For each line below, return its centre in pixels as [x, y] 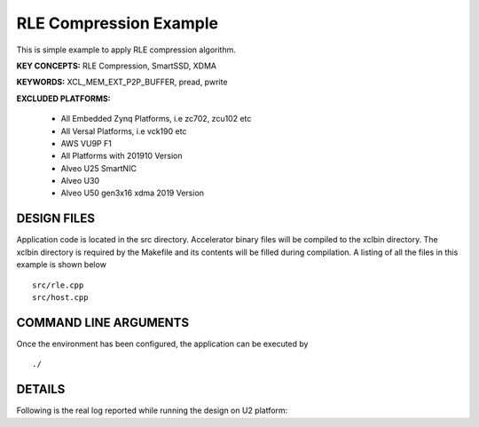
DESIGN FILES [55, 219]
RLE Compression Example [118, 23]
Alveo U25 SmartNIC [99, 168]
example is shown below [61, 265]
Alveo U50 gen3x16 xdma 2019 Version [132, 193]
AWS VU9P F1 [86, 143]
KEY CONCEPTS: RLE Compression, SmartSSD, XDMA [117, 66]
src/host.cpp [60, 297]
